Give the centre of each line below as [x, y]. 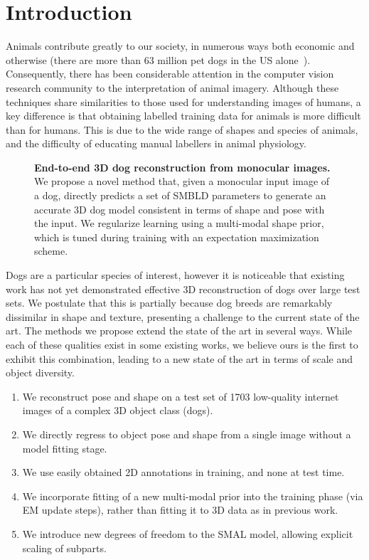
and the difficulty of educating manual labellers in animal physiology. [156, 143]
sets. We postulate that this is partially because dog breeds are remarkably [169, 303]
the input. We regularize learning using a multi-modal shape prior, [179, 223]
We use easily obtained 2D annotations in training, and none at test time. [183, 472]
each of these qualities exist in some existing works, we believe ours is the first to [182, 344]
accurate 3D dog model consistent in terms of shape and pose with [180, 209]
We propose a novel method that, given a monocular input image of [182, 181]
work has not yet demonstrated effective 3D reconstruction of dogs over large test [183, 289]
